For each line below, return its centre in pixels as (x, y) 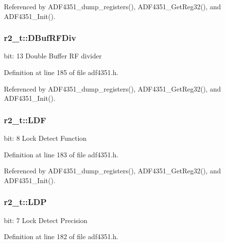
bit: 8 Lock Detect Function (45, 138)
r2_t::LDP (25, 202)
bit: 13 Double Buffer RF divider (53, 56)
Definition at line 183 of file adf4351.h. (61, 154)
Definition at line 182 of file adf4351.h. (61, 236)
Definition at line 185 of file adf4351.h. (61, 72)
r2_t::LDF (25, 120)
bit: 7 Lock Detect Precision (46, 220)
